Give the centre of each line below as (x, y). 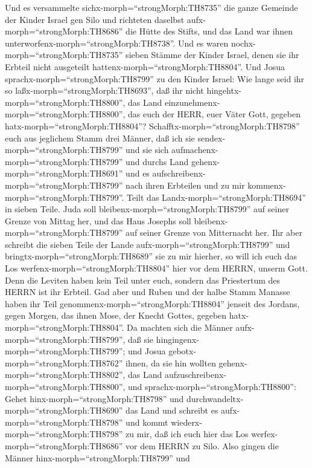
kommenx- (267, 185)
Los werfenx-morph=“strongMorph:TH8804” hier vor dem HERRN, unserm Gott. (156, 268)
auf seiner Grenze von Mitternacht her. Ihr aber (214, 232)
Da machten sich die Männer (180, 327)
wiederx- (186, 422)
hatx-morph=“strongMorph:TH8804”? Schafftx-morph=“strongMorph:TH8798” (152, 125)
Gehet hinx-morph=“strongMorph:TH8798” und (94, 398)
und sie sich (147, 150)
